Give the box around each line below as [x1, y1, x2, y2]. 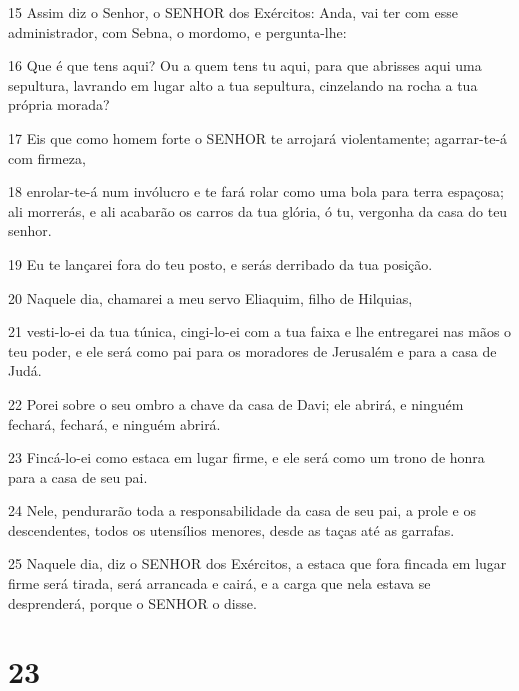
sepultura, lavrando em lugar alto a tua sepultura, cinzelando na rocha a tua [8, 74, 478, 95]
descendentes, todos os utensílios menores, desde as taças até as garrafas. [8, 519, 455, 540]
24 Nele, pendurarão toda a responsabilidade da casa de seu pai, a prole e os [8, 500, 476, 521]
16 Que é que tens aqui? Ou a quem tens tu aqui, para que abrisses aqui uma [8, 55, 482, 76]
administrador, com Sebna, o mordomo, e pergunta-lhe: [8, 21, 347, 42]
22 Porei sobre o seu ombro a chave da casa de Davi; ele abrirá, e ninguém [8, 393, 464, 414]
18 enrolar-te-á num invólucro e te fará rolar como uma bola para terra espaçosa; [8, 181, 504, 202]
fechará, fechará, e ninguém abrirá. [8, 413, 221, 434]
